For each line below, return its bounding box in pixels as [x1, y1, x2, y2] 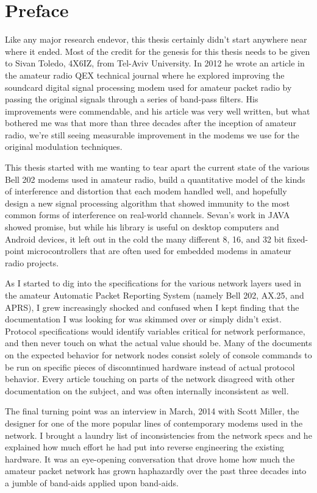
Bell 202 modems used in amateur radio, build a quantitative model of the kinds [5, 172, 305, 185]
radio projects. [5, 256, 59, 269]
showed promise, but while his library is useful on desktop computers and [5, 221, 279, 233]
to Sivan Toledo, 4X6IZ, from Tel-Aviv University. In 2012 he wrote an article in [5, 57, 305, 69]
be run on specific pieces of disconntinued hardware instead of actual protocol [5, 360, 295, 373]
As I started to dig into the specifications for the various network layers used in [5, 277, 302, 289]
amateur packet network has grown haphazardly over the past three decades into [5, 464, 307, 477]
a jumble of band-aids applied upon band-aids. [5, 476, 179, 489]
